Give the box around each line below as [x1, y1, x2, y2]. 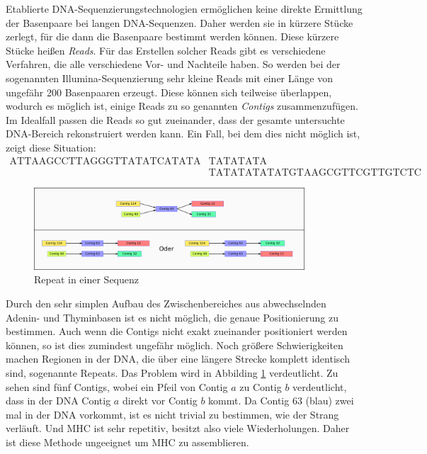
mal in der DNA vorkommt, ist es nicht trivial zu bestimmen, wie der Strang [6, 407, 339, 421]
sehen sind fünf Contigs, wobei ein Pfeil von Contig [6, 379, 228, 394]
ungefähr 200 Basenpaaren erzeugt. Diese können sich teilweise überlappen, [6, 84, 332, 99]
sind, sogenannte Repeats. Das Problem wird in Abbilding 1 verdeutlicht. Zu [6, 365, 338, 380]
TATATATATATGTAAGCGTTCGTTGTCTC [208, 167, 421, 178]
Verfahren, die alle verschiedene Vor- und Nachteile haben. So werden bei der [6, 57, 341, 72]
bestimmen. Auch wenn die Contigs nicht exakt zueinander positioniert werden [6, 324, 348, 339]
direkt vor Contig [122, 393, 198, 408]
